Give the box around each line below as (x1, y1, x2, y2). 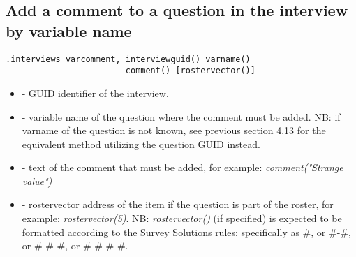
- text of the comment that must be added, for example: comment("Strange (22, 160, 343, 175)
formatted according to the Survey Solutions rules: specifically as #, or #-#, (22, 224, 351, 239)
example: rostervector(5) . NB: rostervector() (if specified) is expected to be (22, 211, 342, 226)
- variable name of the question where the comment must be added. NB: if (22, 109, 341, 124)
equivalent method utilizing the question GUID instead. (22, 136, 260, 151)
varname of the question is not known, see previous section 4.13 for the (22, 123, 326, 138)
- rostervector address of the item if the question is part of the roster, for (22, 197, 334, 212)
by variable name (6, 20, 132, 41)
